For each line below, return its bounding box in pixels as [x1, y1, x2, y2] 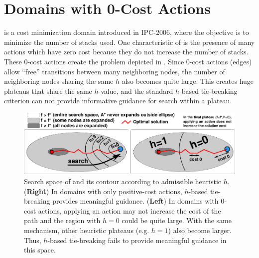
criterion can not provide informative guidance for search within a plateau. [4, 95, 232, 106]
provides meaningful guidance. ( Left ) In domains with [52, 196, 219, 206]
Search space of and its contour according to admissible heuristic [24, 176, 222, 187]
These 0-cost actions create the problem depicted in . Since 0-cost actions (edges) [4, 56, 252, 66]
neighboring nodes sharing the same [4, 76, 114, 86]
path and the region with [24, 215, 101, 226]
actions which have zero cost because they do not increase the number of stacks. [4, 46, 249, 57]
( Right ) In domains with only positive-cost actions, [24, 186, 182, 196]
